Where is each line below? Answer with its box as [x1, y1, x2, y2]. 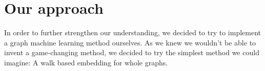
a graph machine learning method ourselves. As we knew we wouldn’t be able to [4, 37, 256, 48]
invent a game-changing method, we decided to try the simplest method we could [4, 47, 259, 58]
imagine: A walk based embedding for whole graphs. [4, 57, 168, 67]
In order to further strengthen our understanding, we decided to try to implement [4, 27, 261, 38]
